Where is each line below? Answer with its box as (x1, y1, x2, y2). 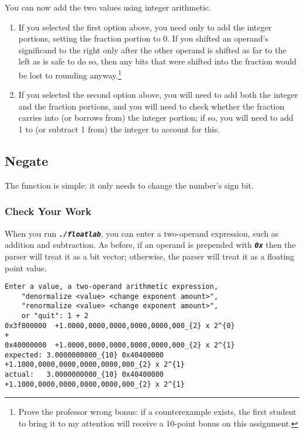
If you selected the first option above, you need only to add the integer (18, 21, 272, 33)
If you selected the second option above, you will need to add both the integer (18, 88, 298, 101)
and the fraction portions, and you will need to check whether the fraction (18, 100, 285, 112)
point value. (5, 261, 47, 274)
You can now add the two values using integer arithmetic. (5, 1, 211, 13)
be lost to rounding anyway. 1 (18, 67, 122, 81)
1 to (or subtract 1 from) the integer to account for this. (18, 123, 220, 135)
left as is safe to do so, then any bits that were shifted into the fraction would (18, 55, 297, 67)
